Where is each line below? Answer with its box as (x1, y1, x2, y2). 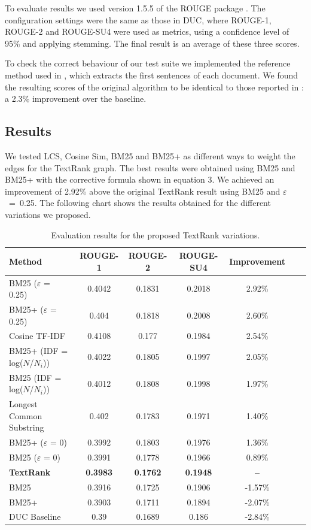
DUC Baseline (9, 510, 61, 523)
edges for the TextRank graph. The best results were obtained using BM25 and (5, 161, 295, 174)
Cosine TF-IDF (9, 329, 65, 342)
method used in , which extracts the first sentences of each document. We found (5, 68, 298, 81)
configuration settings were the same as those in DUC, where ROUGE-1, (5, 13, 272, 26)
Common (9, 409, 42, 422)
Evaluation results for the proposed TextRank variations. (51, 228, 260, 241)
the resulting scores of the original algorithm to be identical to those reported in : (5, 80, 304, 93)
